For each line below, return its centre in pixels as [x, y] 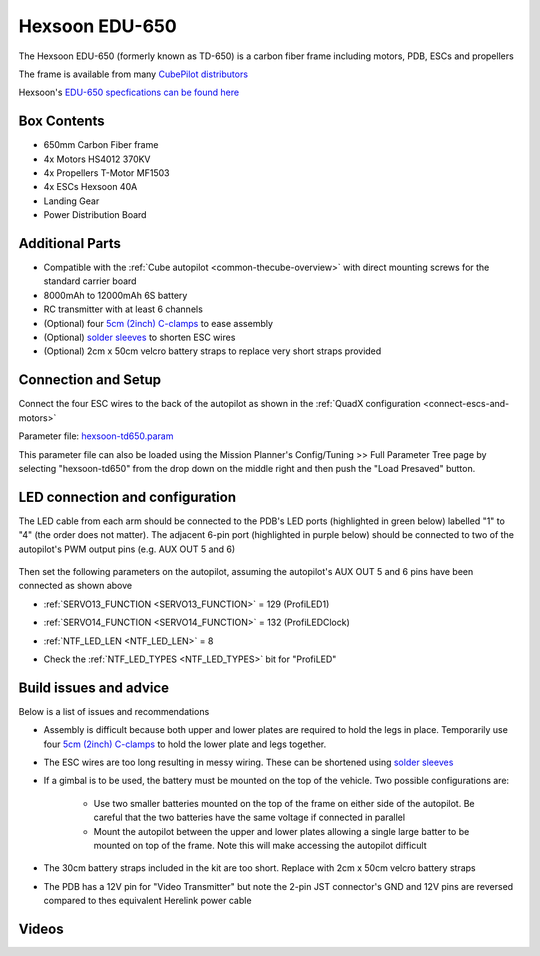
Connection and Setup [90, 380]
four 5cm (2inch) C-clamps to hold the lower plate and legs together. [185, 744]
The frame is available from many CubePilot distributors [133, 74]
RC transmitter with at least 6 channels [123, 309]
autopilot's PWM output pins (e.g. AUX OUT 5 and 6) [127, 549]
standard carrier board [90, 281]
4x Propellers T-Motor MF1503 [106, 173]
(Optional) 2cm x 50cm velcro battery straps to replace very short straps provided [212, 351]
